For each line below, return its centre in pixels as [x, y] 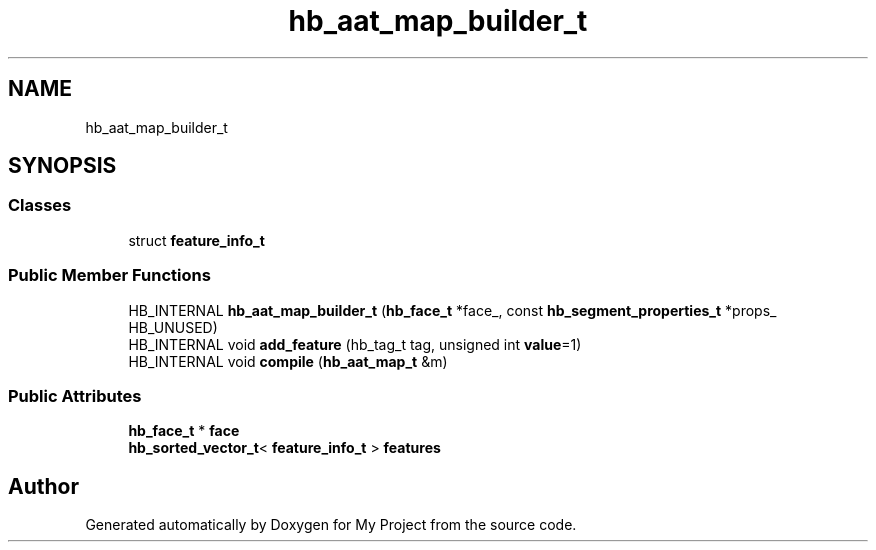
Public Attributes [75, 395]
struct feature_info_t [196, 240]
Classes [40, 205]
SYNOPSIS [62, 166]
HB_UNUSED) [173, 327]
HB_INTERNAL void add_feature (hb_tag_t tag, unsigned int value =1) [355, 344]
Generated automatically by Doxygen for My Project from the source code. [331, 525]
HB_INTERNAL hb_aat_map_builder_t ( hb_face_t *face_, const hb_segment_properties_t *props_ [452, 310]
